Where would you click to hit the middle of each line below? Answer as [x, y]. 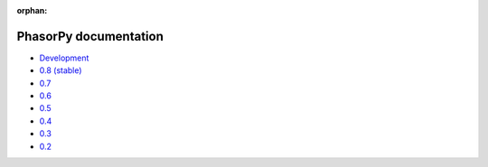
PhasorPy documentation [90, 36]
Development [64, 58]
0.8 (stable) [61, 70]
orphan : [32, 10]
